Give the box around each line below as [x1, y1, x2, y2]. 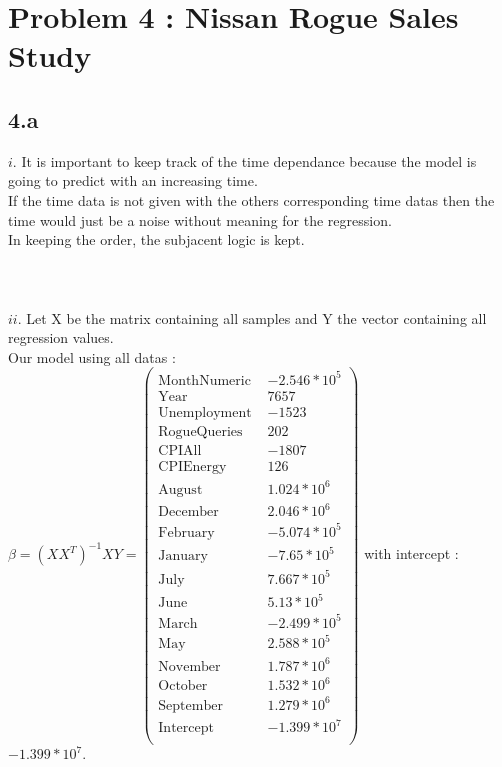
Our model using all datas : [8, 346, 176, 367]
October [158, 679, 208, 694]
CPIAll [158, 443, 202, 458]
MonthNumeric [158, 373, 251, 388]
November [158, 659, 221, 674]
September [158, 698, 223, 713]
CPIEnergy [158, 460, 227, 474]
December [158, 505, 219, 520]
